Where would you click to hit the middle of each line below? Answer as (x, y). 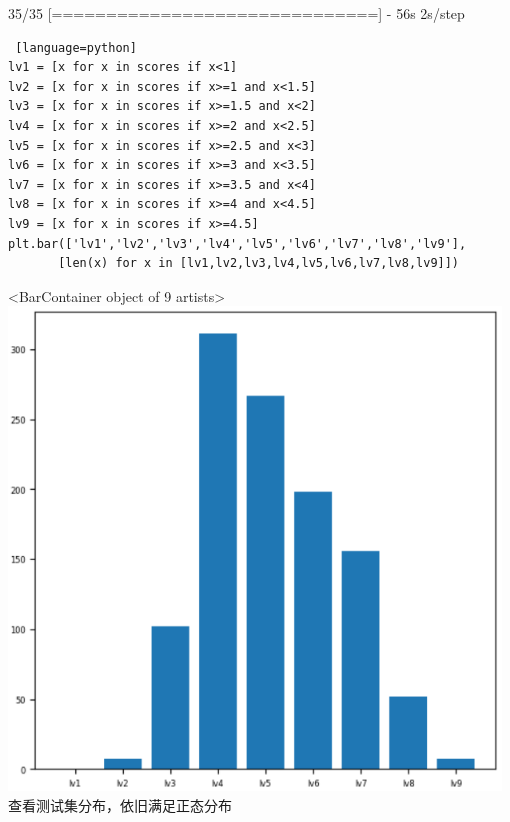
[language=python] (76, 47)
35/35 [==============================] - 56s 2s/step (236, 13)
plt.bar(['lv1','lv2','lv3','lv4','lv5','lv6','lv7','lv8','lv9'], (237, 243)
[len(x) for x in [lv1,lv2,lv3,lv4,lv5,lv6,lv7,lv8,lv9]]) (259, 263)
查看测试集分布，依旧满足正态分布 (120, 805)
